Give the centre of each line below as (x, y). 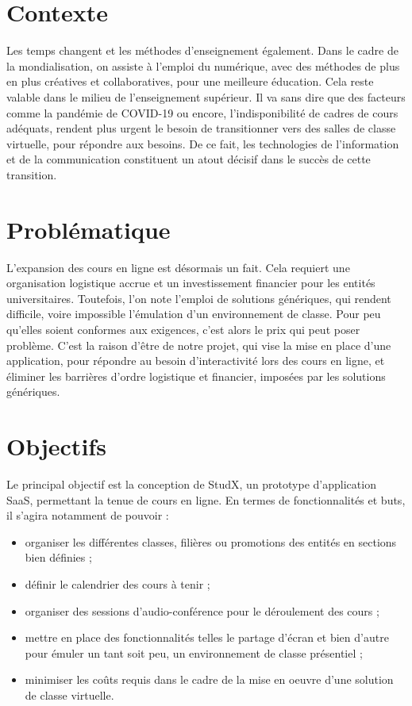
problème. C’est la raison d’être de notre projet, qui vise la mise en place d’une (199, 345)
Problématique (89, 229)
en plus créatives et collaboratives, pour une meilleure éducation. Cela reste (190, 81)
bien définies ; (58, 557)
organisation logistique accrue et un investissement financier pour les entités (191, 283)
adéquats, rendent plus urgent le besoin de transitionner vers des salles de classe (201, 128)
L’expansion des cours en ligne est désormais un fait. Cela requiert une (178, 267)
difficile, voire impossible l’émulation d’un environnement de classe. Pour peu (194, 314)
